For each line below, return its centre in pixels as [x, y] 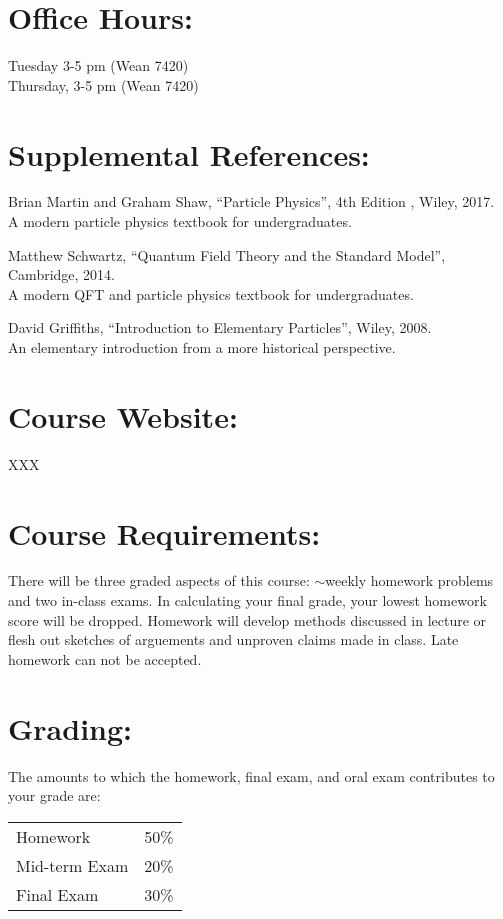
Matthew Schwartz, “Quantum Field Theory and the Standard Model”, [227, 254]
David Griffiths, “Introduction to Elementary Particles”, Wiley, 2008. [220, 327]
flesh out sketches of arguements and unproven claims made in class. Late [233, 639]
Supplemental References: [189, 153]
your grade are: [54, 795]
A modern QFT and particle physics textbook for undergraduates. [211, 293]
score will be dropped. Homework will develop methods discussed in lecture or [247, 619]
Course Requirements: [164, 532]
